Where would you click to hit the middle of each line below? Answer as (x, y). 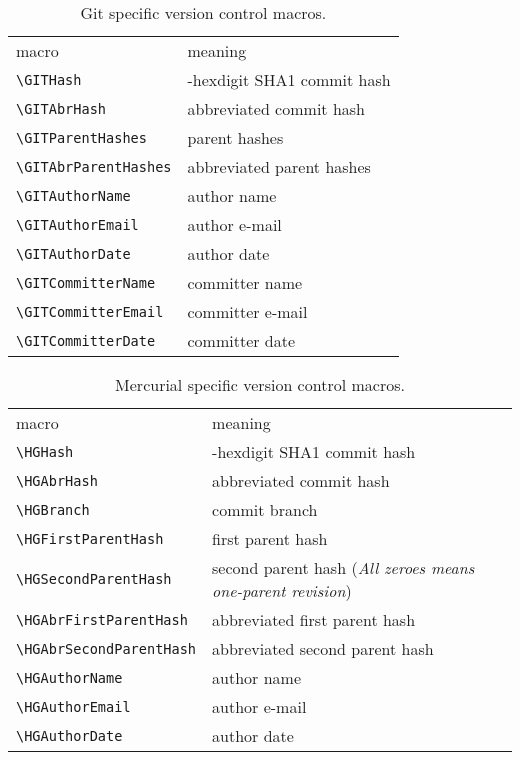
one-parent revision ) (282, 590)
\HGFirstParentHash (90, 538)
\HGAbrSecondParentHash (106, 648)
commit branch (265, 509)
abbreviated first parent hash (314, 619)
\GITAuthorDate (73, 253)
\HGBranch (53, 509)
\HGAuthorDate (69, 735)
